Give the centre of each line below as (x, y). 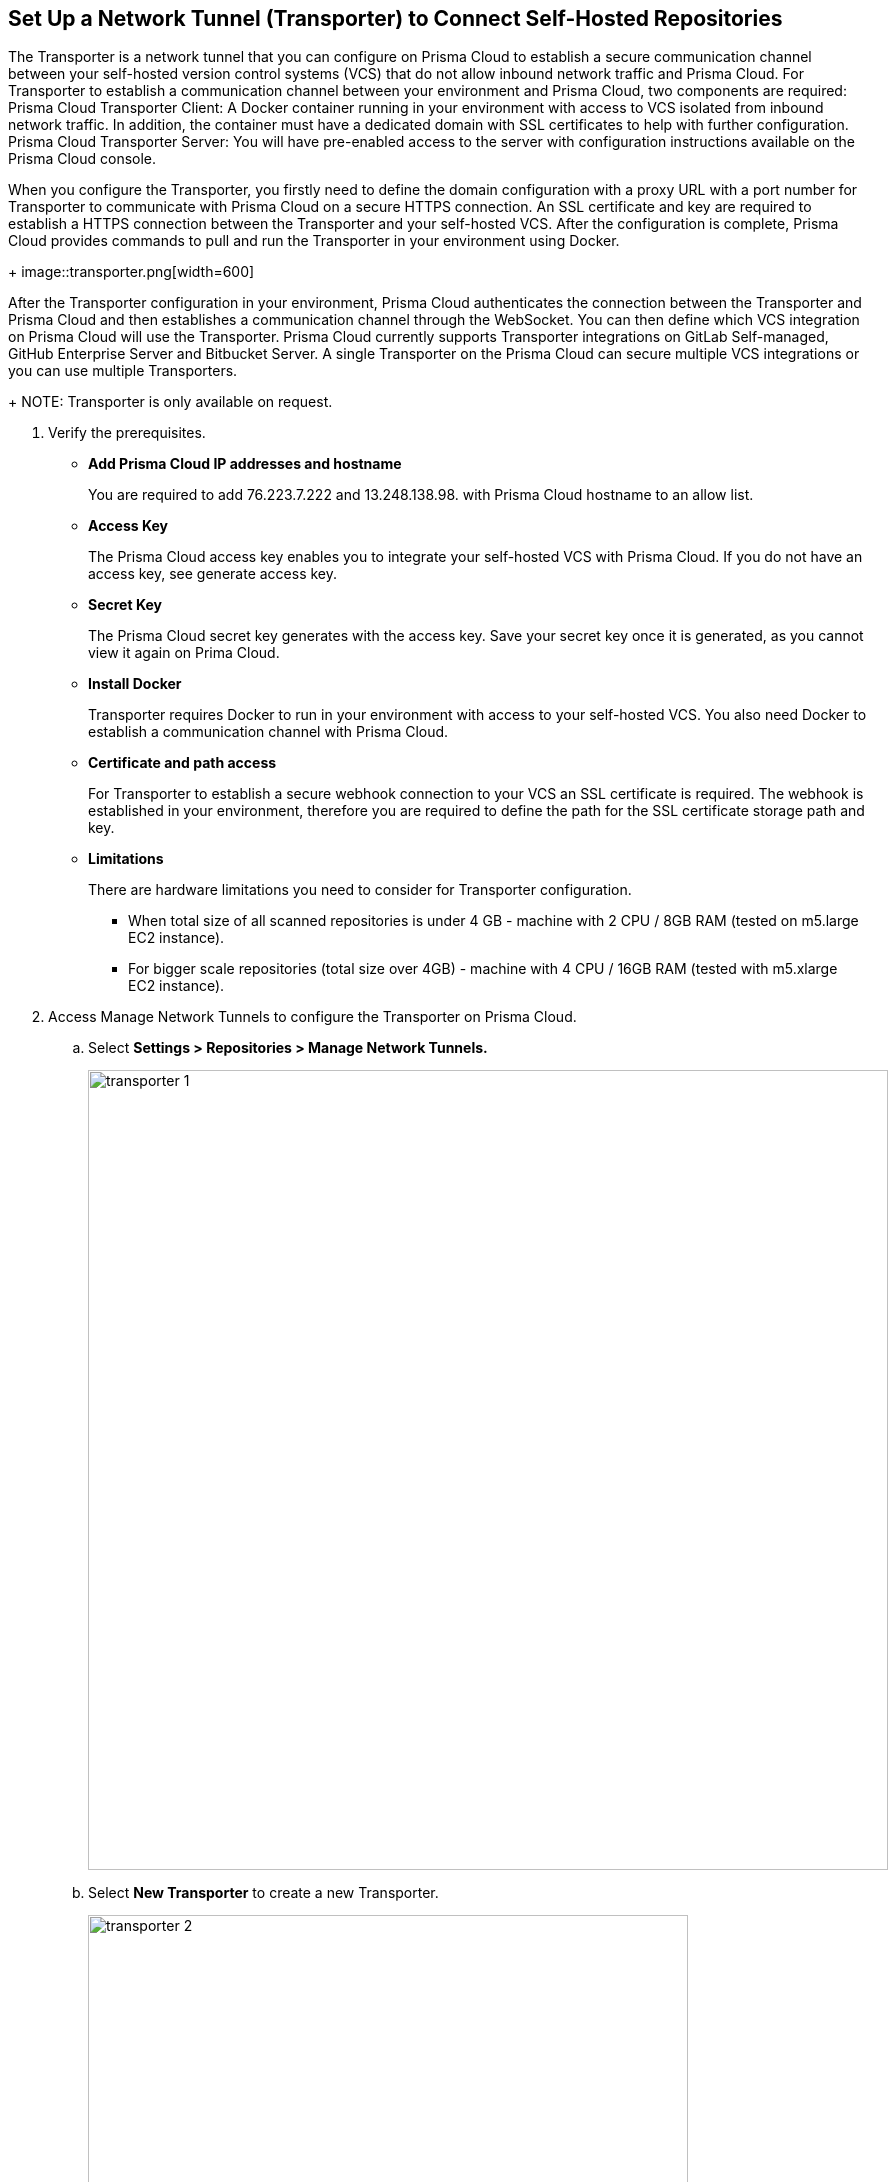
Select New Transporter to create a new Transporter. (263, 1893)
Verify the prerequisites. (127, 433)
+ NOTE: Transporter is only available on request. (170, 402)
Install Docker (135, 684)
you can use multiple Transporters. (123, 371)
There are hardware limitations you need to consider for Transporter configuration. (360, 890)
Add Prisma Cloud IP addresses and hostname (245, 464)
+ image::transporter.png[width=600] (131, 272)
